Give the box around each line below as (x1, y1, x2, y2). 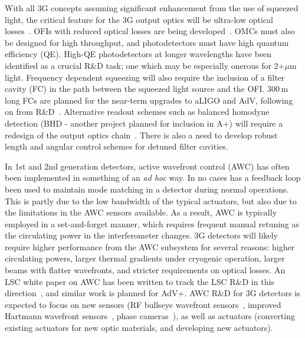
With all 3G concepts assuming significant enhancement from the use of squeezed (5, 2, 299, 14)
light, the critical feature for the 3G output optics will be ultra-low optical (5, 13, 273, 25)
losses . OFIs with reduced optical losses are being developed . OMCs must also (5, 25, 295, 37)
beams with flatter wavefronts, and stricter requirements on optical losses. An (5, 264, 286, 276)
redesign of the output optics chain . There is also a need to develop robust (5, 128, 278, 141)
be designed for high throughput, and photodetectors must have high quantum (5, 36, 289, 48)
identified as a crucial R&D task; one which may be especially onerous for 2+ (5, 59, 285, 71)
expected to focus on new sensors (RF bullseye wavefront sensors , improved (5, 298, 281, 310)
